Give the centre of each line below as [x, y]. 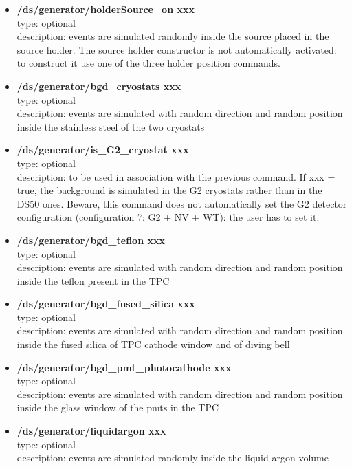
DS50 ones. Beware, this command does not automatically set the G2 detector [182, 203]
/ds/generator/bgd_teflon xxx [91, 240]
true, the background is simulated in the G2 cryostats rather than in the [169, 190]
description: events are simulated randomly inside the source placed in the [173, 36]
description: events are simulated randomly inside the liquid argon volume [173, 458]
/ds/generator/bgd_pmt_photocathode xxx [124, 367]
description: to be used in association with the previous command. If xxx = [176, 176]
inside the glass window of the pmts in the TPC [118, 407]
